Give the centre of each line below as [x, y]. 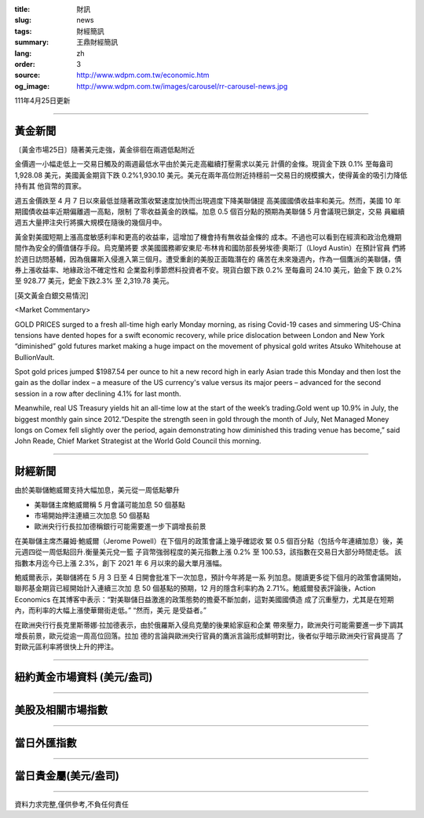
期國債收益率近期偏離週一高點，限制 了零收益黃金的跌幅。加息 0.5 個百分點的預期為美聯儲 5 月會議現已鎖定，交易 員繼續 [210, 211]
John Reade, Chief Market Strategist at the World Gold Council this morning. [138, 441]
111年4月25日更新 [42, 101]
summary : [32, 42]
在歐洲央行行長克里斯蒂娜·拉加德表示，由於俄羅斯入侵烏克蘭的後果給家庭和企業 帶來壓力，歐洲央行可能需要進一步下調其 [209, 625]
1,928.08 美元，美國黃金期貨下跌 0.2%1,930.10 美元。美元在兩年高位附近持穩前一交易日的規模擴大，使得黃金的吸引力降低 [211, 175]
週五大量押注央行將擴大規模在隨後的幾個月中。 [90, 222]
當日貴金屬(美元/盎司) [67, 776]
